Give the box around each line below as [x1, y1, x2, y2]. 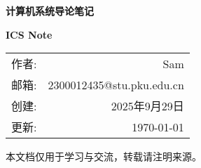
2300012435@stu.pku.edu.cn [48, 76, 184, 93]
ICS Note [6, 27, 53, 41]
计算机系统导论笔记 [6, 4, 94, 18]
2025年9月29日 [111, 98, 184, 115]
